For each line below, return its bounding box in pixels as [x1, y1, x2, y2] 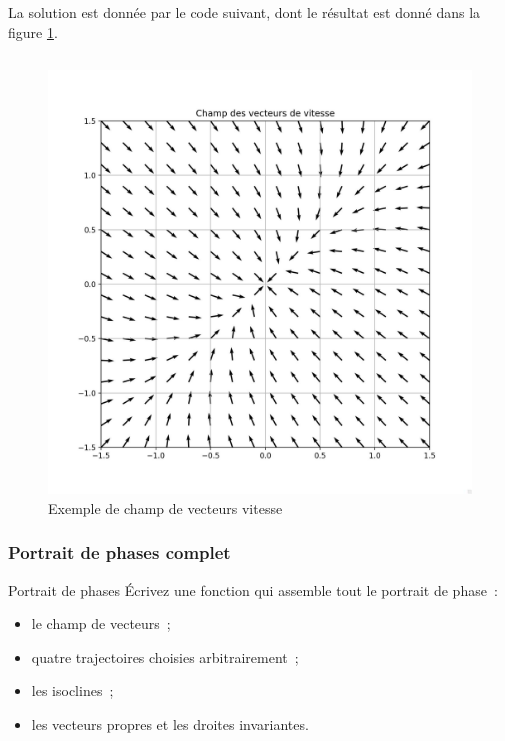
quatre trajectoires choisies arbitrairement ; [31, 646, 299, 667]
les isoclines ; [31, 680, 114, 701]
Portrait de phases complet [8, 540, 231, 565]
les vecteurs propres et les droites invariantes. [31, 713, 309, 734]
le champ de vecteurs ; [31, 613, 171, 634]
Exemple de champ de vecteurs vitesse [48, 497, 283, 518]
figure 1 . [8, 21, 58, 42]
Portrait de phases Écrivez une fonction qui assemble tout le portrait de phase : [8, 579, 498, 600]
